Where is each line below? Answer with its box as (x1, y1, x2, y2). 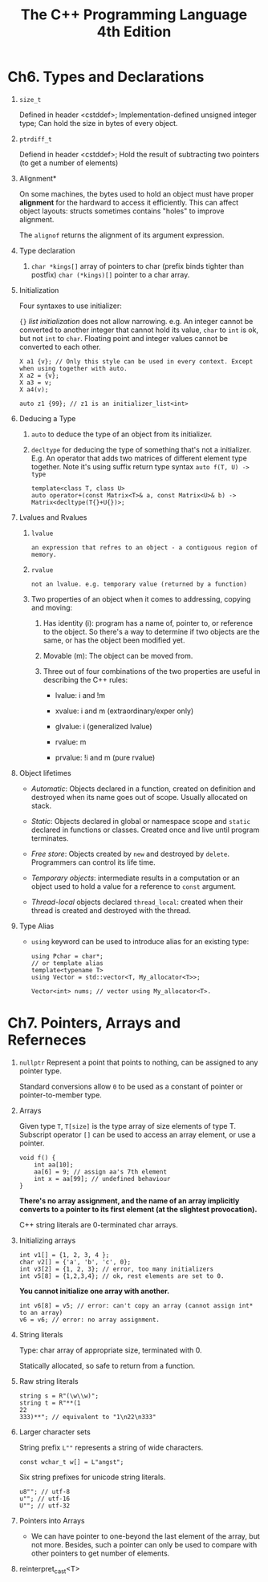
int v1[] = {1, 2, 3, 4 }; (18, 1251, 110, 1259)
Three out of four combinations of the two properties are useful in (43, 666, 261, 675)
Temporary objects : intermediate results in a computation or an (30, 873, 240, 882)
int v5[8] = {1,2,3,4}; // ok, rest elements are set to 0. (18, 1272, 225, 1280)
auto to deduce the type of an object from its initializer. (30, 429, 213, 439)
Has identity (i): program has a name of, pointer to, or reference (43, 618, 254, 627)
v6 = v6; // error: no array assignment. (18, 1316, 160, 1324)
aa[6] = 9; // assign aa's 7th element (34, 1167, 168, 1176)
